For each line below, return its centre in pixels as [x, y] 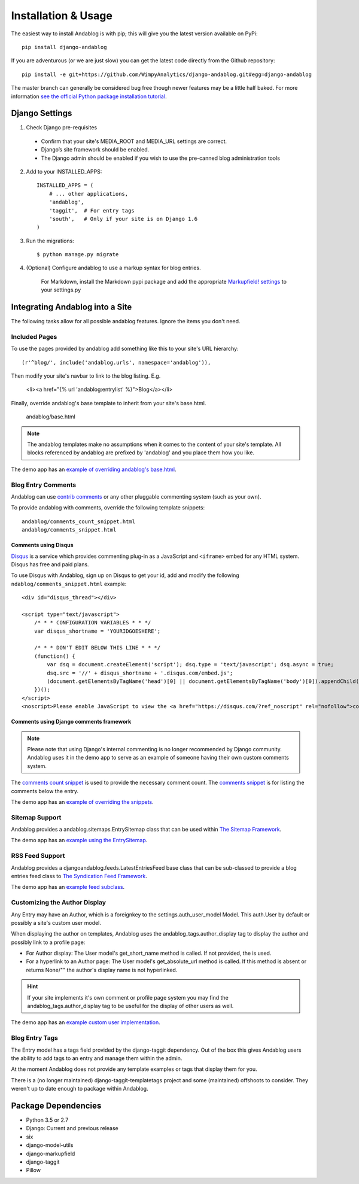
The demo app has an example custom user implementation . [86, 1022]
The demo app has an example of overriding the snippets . [82, 802]
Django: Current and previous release [72, 1128]
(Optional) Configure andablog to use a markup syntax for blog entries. [113, 268]
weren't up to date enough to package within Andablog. [80, 1089]
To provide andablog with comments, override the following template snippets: [108, 508]
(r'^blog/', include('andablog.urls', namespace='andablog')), [116, 362]
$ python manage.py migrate [78, 255]
